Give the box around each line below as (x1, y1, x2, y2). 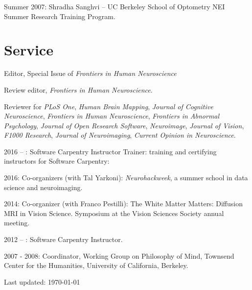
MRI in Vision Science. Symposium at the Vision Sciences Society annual (4, 208, 224, 218)
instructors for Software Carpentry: (4, 156, 110, 166)
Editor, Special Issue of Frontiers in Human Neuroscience (4, 68, 177, 78)
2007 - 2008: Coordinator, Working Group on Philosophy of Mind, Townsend (4, 250, 234, 261)
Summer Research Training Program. (4, 11, 115, 21)
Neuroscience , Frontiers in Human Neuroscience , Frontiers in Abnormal (4, 111, 220, 121)
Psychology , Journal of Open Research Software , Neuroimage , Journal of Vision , (4, 120, 244, 130)
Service (4, 40, 53, 60)
